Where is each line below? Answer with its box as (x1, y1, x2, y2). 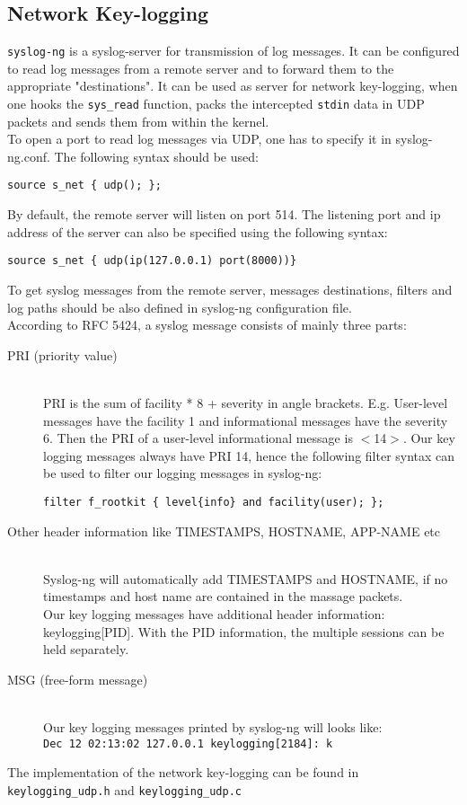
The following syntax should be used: (54, 146, 259, 165)
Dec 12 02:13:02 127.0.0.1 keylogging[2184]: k (43, 737, 333, 750)
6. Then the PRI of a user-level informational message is (43, 429, 353, 447)
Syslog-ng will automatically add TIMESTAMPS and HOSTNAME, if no (43, 569, 448, 588)
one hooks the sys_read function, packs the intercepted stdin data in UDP (7, 94, 425, 113)
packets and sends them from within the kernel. (7, 111, 269, 130)
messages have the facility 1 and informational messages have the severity (43, 411, 448, 429)
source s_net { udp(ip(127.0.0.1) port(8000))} (7, 254, 297, 268)
